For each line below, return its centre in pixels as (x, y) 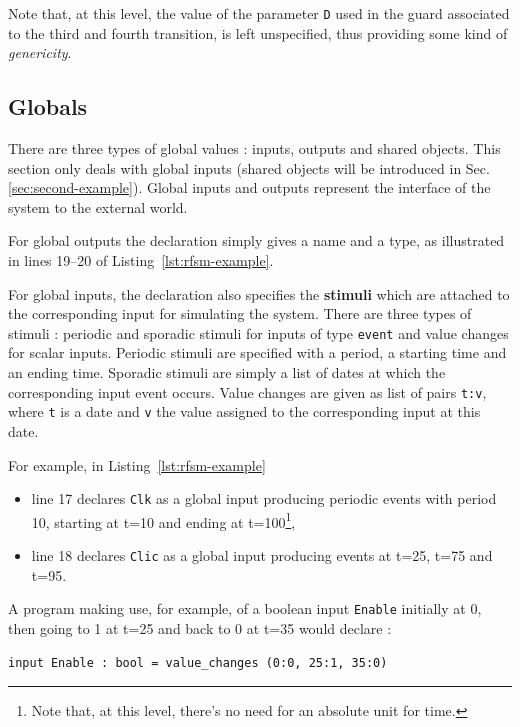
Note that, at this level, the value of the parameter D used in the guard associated (259, 13)
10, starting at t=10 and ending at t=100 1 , (163, 520)
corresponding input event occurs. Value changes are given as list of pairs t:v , (247, 391)
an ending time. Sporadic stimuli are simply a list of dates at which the (227, 372)
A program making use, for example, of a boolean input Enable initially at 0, (245, 608)
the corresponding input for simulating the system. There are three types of (240, 313)
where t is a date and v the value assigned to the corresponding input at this (244, 411)
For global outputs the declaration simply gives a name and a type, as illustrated (256, 240)
